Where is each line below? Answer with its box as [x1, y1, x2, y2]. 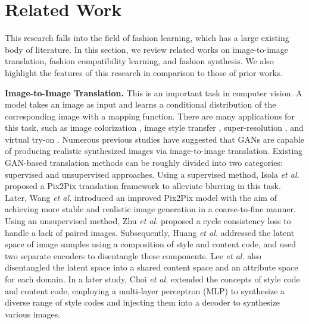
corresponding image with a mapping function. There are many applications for [5, 109, 295, 122]
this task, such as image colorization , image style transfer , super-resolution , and [5, 121, 304, 134]
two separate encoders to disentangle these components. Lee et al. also [5, 249, 261, 262]
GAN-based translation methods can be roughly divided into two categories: [5, 156, 283, 169]
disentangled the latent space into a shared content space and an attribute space [5, 261, 298, 273]
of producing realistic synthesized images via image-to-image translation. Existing [5, 144, 303, 157]
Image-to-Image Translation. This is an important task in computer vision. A [5, 86, 302, 99]
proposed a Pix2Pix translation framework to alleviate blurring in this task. [5, 180, 281, 192]
